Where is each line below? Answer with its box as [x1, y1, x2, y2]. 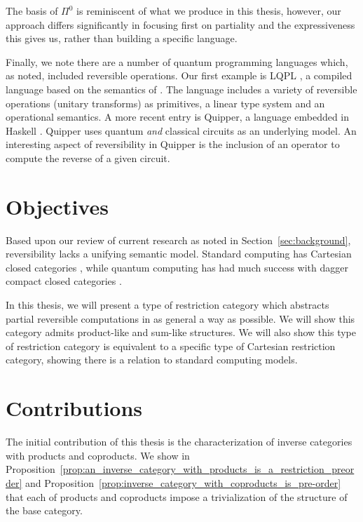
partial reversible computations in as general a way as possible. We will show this [6, 311, 355, 326]
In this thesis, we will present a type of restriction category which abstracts [6, 297, 329, 312]
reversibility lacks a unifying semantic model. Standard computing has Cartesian [6, 246, 352, 261]
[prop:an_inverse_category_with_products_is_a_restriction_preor [60, 462, 355, 476]
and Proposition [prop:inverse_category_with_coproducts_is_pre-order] [25, 475, 341, 490]
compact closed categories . [6, 274, 122, 288]
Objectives [6, 192, 109, 220]
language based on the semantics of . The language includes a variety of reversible [6, 81, 357, 96]
